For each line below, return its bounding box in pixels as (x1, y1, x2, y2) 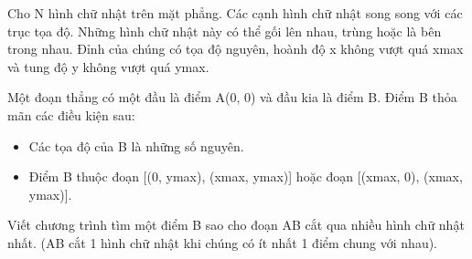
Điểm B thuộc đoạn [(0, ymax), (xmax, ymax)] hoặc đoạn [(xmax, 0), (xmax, (28, 167, 463, 186)
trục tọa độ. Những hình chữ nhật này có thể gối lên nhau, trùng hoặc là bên (7, 21, 442, 40)
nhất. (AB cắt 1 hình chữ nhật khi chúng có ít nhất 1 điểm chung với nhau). (7, 233, 438, 252)
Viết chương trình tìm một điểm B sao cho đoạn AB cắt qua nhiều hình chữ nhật (7, 215, 465, 234)
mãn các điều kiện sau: (7, 105, 135, 124)
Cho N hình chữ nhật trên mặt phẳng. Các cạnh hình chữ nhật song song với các (7, 4, 463, 22)
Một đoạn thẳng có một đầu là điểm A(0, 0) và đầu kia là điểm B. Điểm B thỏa (7, 88, 457, 107)
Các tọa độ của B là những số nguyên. (28, 136, 244, 155)
